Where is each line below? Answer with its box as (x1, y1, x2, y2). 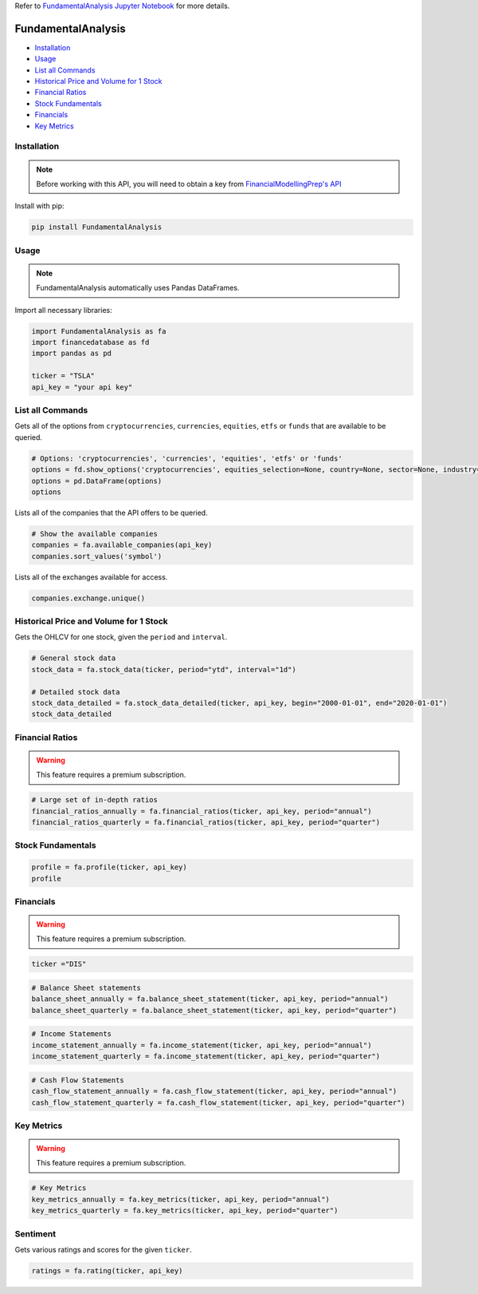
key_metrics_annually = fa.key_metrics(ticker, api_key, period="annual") (31, 1194, 331, 1204)
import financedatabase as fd (31, 338, 150, 347)
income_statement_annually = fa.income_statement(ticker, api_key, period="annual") (31, 1040, 372, 1050)
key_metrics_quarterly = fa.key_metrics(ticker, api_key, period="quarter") (31, 1206, 339, 1215)
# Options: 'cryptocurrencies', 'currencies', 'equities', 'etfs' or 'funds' (31, 453, 343, 463)
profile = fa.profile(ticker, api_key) (31, 863, 187, 872)
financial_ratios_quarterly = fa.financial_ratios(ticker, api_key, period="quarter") (31, 818, 381, 826)
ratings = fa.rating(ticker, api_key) (31, 1266, 183, 1275)
